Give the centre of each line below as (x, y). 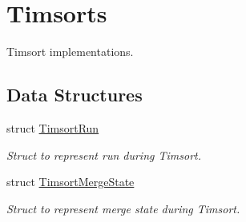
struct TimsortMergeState (71, 182)
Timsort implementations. (70, 52)
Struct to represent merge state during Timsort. (123, 208)
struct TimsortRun (53, 127)
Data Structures (75, 95)
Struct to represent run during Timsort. (104, 155)
